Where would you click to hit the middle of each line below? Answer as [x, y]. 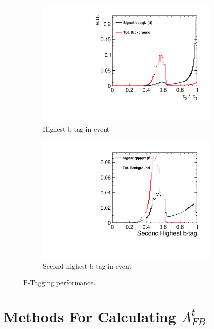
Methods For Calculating [90, 316]
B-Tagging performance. [59, 282]
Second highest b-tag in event [87, 266]
